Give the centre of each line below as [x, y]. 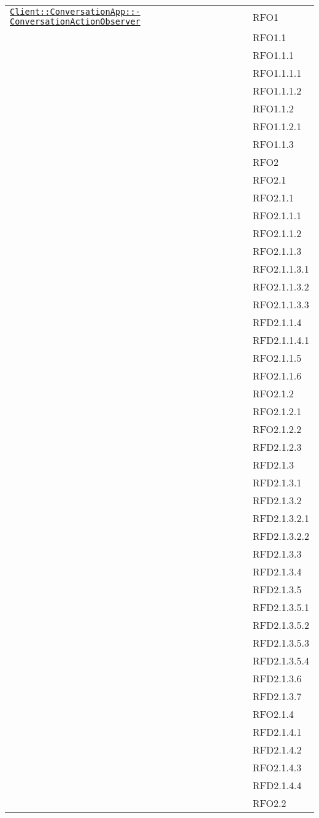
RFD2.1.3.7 [277, 696]
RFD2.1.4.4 [277, 785]
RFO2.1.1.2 [277, 233]
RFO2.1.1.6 [277, 376]
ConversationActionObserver [75, 21]
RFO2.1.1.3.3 [281, 304]
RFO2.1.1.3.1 [281, 269]
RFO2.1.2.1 [277, 411]
